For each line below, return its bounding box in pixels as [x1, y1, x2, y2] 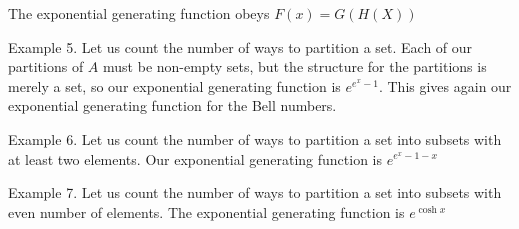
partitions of [8, 56, 84, 77]
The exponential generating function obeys [8, 3, 270, 23]
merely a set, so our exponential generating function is [8, 75, 341, 96]
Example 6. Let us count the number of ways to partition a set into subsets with [8, 128, 502, 149]
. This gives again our [378, 75, 512, 96]
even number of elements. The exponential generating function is [8, 201, 405, 222]
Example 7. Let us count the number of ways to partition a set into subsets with [8, 182, 502, 203]
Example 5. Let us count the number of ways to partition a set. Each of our [8, 36, 473, 57]
